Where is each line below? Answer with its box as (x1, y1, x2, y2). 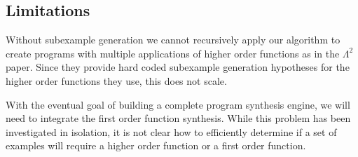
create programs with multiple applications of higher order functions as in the (6, 46, 340, 60)
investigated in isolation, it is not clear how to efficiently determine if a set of (6, 124, 337, 139)
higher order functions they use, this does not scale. (6, 73, 227, 88)
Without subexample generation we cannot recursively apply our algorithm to (6, 32, 340, 47)
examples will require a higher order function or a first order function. (6, 138, 306, 153)
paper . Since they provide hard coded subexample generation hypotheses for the (6, 60, 350, 74)
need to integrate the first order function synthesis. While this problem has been (6, 111, 351, 125)
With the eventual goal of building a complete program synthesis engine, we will (6, 97, 350, 111)
